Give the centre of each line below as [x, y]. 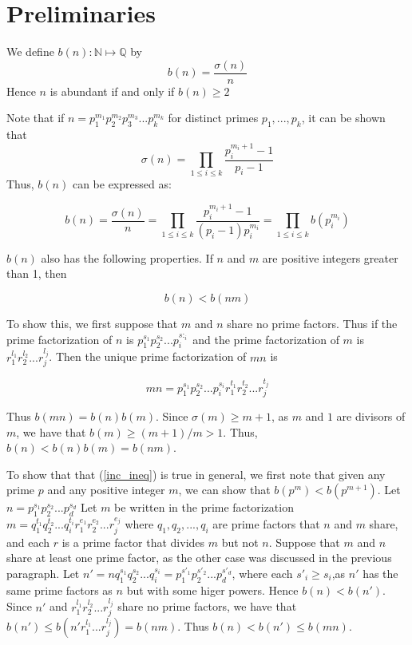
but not [240, 542]
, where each [262, 573]
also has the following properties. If [127, 257]
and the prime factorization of [266, 339]
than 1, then [37, 273]
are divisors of [371, 416]
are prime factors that [266, 524]
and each [28, 542]
